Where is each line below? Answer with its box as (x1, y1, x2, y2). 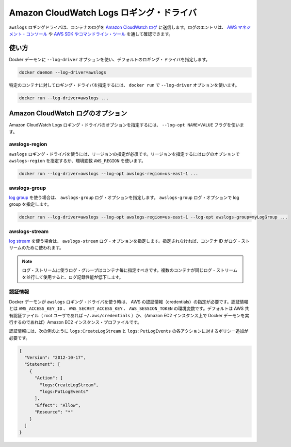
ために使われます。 (26, 245, 64, 250)
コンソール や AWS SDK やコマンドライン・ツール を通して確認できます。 (26, 31, 173, 36)
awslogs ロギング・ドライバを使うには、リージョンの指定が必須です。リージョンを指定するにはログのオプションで (9, 151, 240, 157)
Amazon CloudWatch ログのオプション (9, 109, 127, 118)
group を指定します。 (9, 201, 52, 207)
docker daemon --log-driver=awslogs (19, 70, 107, 75)
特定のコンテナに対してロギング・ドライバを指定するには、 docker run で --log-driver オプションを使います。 (9, 82, 240, 88)
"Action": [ (34, 375, 63, 381)
